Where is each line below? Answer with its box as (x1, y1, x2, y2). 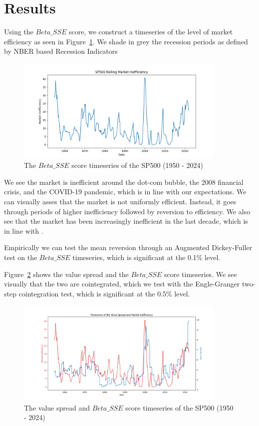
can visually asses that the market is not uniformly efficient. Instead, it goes (4, 196, 237, 207)
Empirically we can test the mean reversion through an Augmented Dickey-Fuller (4, 242, 253, 253)
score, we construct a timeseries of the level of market (68, 26, 233, 37)
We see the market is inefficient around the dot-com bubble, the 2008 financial (4, 176, 244, 187)
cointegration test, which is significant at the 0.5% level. (18, 288, 190, 298)
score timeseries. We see (164, 269, 237, 279)
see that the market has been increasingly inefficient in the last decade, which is (4, 216, 248, 226)
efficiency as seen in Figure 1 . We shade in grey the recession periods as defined (4, 36, 248, 46)
